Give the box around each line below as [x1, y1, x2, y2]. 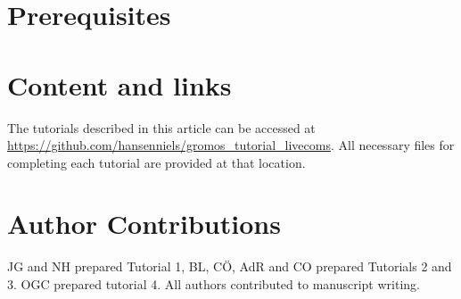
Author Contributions [7, 205, 281, 242]
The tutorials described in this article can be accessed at [7, 118, 316, 137]
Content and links [7, 66, 232, 103]
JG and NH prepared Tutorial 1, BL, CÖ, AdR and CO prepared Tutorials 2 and [7, 257, 452, 276]
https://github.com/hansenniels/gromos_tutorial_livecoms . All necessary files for [7, 136, 455, 154]
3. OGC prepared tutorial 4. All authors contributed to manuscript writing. [7, 275, 420, 293]
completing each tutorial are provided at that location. [7, 153, 306, 171]
